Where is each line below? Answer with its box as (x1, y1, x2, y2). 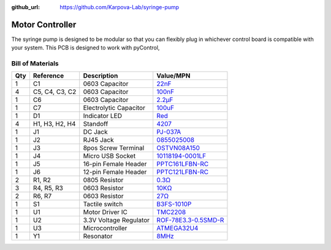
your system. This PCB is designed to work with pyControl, (11, 44, 160, 51)
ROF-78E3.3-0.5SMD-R (156, 216, 224, 224)
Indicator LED (83, 112, 123, 120)
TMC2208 (156, 208, 186, 216)
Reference (32, 72, 64, 80)
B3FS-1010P (156, 200, 192, 208)
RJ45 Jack (83, 136, 114, 144)
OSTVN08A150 (156, 144, 200, 152)
